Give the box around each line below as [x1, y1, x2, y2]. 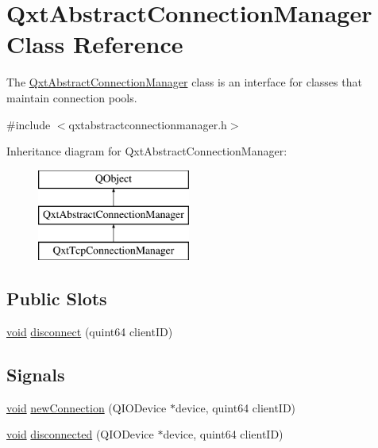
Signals [6, 362, 65, 386]
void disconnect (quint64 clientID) [6, 323, 173, 339]
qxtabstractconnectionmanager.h [68, 116, 227, 132]
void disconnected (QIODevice [6, 426, 154, 442]
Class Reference [6, 28, 183, 60]
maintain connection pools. [6, 89, 137, 105]
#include [6, 116, 51, 132]
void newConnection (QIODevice [6, 399, 167, 415]
